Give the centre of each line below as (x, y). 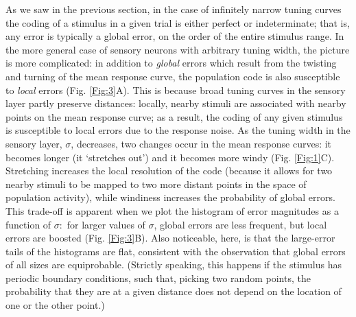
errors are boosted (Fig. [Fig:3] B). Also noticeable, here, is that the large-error (170, 238)
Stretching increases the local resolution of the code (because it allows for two (169, 171)
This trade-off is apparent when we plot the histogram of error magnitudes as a (172, 210)
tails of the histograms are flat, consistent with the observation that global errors (176, 251)
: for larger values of (102, 224)
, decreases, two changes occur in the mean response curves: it (201, 143)
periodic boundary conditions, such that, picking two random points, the (158, 278)
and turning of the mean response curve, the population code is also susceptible (173, 76)
